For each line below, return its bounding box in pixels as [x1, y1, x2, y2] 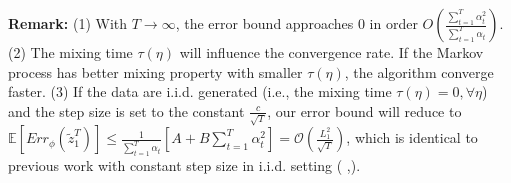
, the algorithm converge [344, 61, 494, 82]
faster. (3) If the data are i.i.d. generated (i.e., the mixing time [8, 81, 392, 102]
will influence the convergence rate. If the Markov [179, 42, 484, 62]
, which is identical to [346, 127, 478, 148]
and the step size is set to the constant [8, 100, 245, 121]
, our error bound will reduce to [267, 100, 462, 121]
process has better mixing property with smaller [8, 61, 303, 82]
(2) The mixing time [8, 42, 133, 62]
